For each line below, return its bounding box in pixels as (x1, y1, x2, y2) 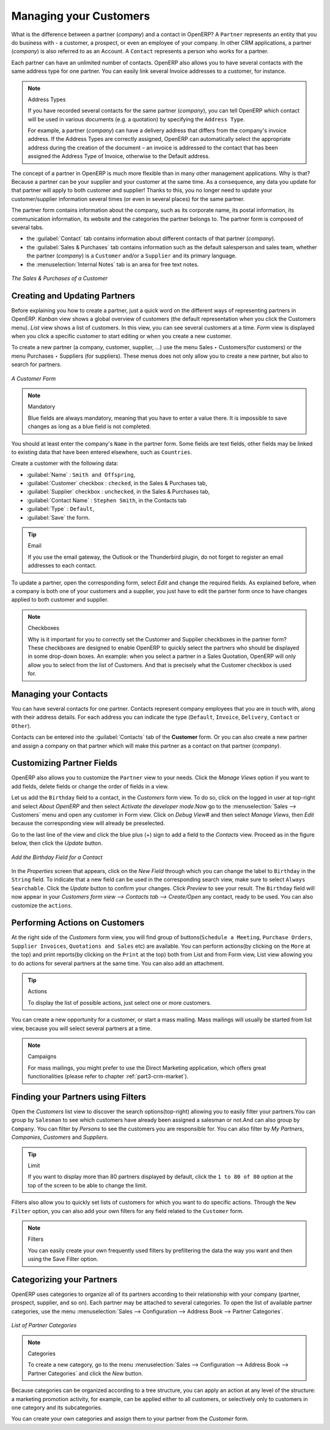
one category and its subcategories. (11, 1404, 103, 1411)
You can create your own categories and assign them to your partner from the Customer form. (11, 1415, 249, 1423)
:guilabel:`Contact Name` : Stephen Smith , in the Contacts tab (26, 496, 186, 504)
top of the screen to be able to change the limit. (28, 1181, 148, 1189)
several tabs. (11, 224, 44, 231)
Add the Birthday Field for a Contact (11, 853, 103, 861)
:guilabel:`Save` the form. (26, 513, 90, 521)
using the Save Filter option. (28, 1255, 98, 1263)
